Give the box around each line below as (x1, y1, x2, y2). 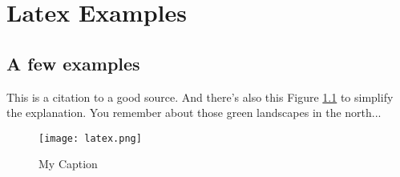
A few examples (6, 50, 140, 75)
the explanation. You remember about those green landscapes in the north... (6, 104, 382, 121)
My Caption (38, 155, 98, 172)
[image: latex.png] (38, 132, 142, 144)
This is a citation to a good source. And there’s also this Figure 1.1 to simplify (6, 88, 394, 105)
